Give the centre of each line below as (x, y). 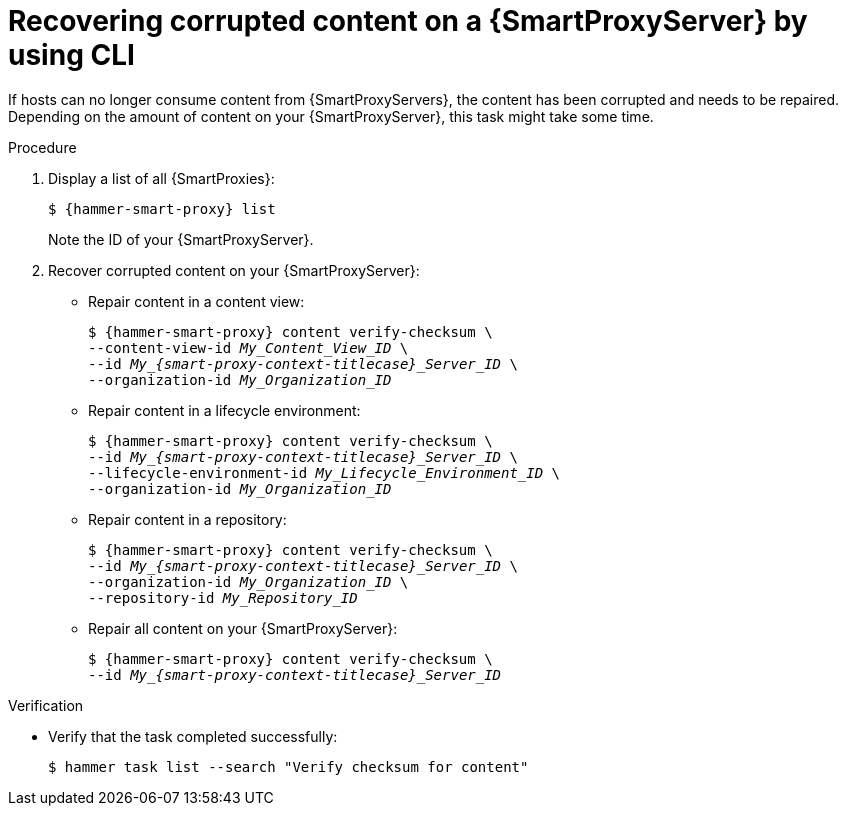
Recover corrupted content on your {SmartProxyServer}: (234, 270)
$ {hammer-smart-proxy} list (162, 208)
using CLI (71, 55)
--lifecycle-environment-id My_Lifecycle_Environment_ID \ (324, 472)
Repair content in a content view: (196, 301)
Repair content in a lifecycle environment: (224, 410)
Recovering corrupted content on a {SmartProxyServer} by (408, 21)
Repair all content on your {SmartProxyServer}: (243, 628)
